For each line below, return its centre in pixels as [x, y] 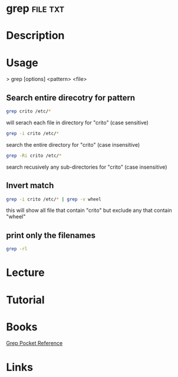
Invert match [30, 186]
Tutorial [26, 300]
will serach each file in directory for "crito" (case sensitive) [78, 123]
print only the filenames [51, 235]
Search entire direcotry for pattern [71, 97]
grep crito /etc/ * [29, 111]
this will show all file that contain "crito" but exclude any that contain [89, 210]
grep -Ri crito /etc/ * [34, 156]
